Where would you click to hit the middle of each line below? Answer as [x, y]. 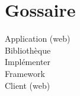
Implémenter [28, 62]
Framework [25, 73]
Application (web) [38, 38]
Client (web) [28, 85]
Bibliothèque [28, 50]
